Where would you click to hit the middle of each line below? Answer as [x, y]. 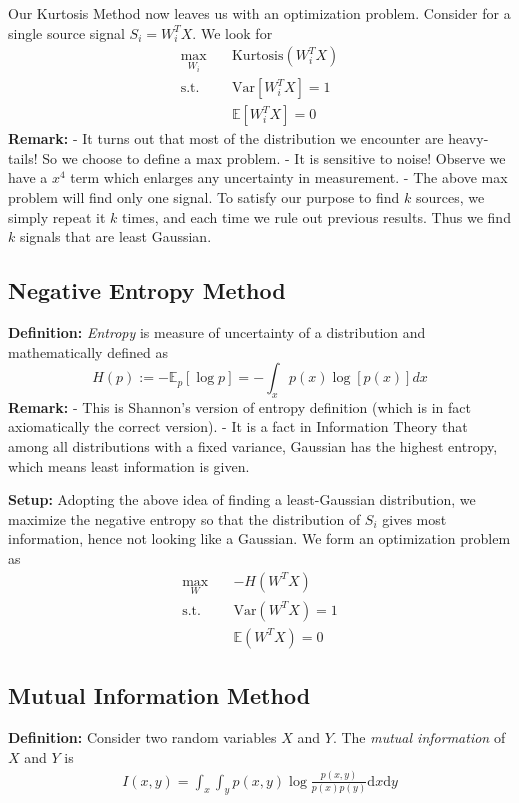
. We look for [232, 32]
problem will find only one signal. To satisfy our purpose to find [204, 196]
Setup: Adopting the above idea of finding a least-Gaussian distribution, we [242, 499]
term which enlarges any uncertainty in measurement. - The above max [289, 177]
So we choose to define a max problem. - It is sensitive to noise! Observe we [274, 157]
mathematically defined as [88, 351]
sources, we [450, 196]
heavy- [468, 138]
